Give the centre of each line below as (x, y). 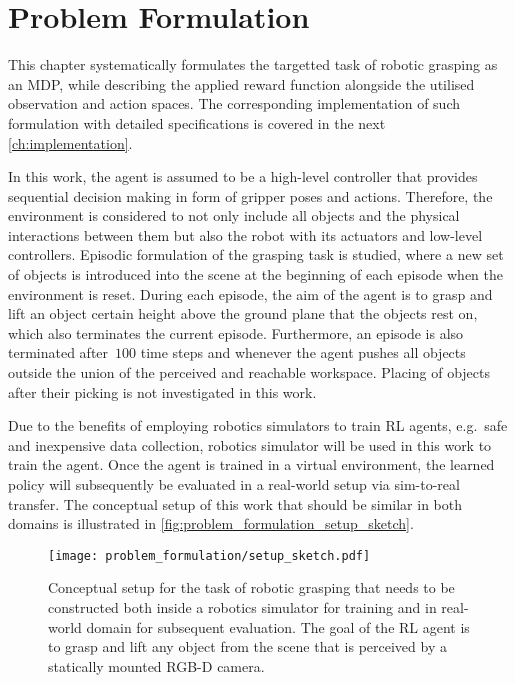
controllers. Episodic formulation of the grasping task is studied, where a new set (256, 254)
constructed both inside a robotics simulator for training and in (242, 607)
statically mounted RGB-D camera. (156, 665)
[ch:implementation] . (70, 142)
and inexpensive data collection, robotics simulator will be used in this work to (250, 444)
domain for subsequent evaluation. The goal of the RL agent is (278, 626)
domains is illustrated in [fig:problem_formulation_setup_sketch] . (211, 523)
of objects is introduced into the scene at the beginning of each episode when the (255, 274)
